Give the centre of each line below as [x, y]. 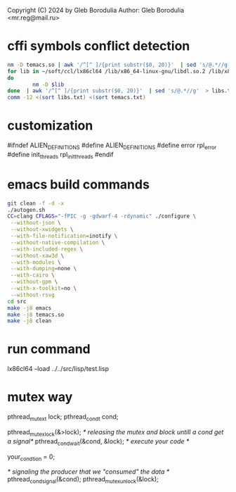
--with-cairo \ [32, 275]
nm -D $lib [48, 84]
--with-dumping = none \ [44, 269]
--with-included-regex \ [46, 249]
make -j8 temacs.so [36, 315]
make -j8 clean [29, 321]
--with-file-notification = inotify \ [64, 236]
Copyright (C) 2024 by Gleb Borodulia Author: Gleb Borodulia [96, 10]
